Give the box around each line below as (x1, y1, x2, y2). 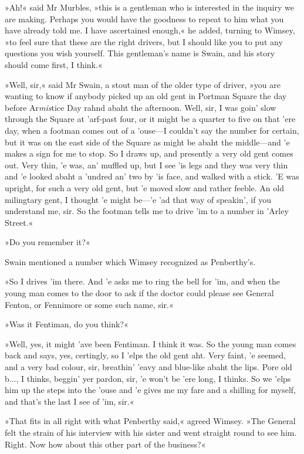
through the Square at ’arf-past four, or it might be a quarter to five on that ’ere (5, 113, 296, 125)
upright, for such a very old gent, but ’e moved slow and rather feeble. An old (5, 181, 284, 194)
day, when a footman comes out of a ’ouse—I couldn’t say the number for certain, (5, 124, 299, 136)
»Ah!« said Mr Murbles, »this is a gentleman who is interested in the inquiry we (5, 1, 294, 13)
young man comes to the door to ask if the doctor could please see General (5, 287, 274, 299)
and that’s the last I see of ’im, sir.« (5, 395, 134, 407)
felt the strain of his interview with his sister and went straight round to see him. (5, 426, 297, 438)
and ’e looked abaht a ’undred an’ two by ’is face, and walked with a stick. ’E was (5, 170, 299, 182)
